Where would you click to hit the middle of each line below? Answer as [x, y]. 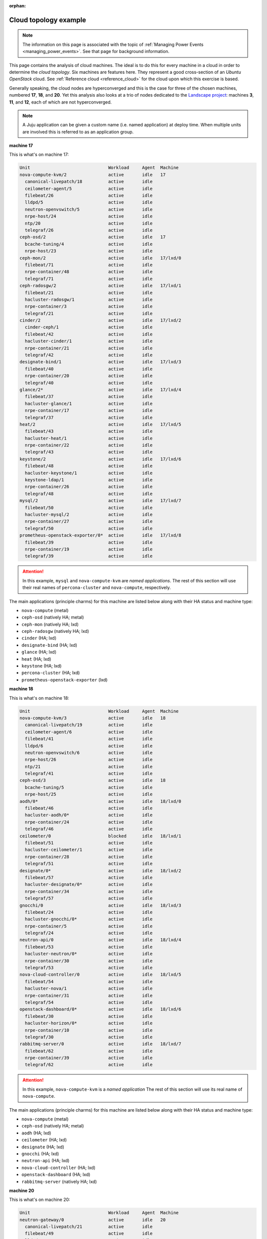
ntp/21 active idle [89, 766]
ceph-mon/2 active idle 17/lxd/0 [100, 258]
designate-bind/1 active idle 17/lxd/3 [100, 362]
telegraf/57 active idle [89, 899]
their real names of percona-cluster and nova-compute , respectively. [97, 588]
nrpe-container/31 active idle [89, 995]
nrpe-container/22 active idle [89, 445]
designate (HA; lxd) [43, 1147]
